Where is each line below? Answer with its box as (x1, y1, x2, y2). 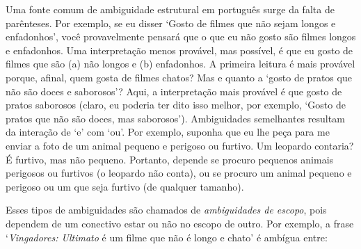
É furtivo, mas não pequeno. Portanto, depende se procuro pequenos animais (6, 152, 334, 166)
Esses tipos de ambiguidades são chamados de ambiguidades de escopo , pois (6, 202, 327, 217)
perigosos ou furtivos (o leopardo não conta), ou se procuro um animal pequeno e (6, 166, 352, 180)
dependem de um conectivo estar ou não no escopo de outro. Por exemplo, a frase (6, 216, 354, 230)
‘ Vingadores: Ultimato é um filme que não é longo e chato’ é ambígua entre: (6, 230, 328, 244)
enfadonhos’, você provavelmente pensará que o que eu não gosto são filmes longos (6, 29, 356, 44)
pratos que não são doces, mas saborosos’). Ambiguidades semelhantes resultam (6, 111, 345, 125)
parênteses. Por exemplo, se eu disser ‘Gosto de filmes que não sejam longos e (6, 15, 336, 30)
